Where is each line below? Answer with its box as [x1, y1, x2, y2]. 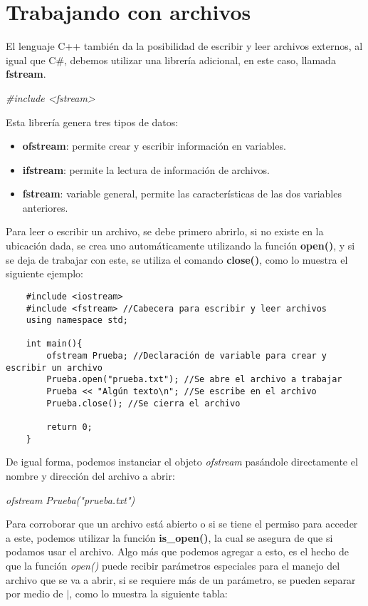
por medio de [6, 586, 63, 601]
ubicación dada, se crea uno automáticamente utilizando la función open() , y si [6, 238, 355, 253]
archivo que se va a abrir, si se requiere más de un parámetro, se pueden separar [6, 572, 356, 587]
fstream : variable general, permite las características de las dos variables [22, 186, 342, 201]
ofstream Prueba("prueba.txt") [6, 492, 135, 507]
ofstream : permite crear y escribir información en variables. [22, 138, 286, 153]
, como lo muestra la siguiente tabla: [69, 586, 228, 601]
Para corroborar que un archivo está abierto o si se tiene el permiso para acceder [6, 516, 358, 531]
